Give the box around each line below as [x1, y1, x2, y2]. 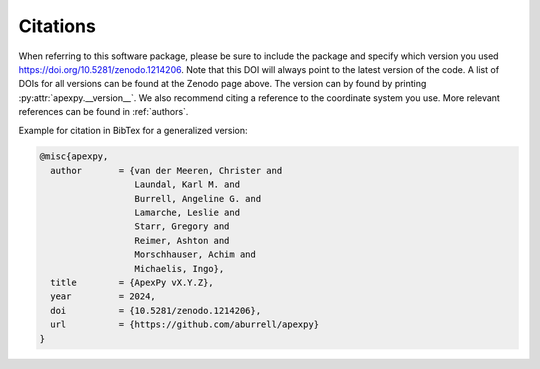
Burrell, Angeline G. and [134, 193, 262, 204]
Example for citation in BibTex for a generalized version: [18, 124, 249, 136]
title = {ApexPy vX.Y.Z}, [50, 277, 214, 288]
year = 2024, [50, 291, 157, 302]
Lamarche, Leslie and [134, 207, 240, 219]
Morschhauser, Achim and [134, 249, 257, 260]
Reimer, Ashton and [134, 235, 230, 246]
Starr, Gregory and [134, 221, 230, 232]
